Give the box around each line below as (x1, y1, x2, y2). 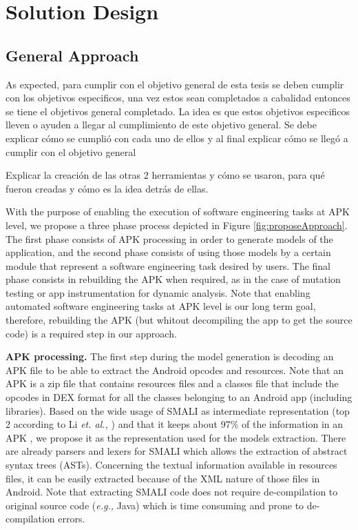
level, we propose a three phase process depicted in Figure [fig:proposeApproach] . (6, 217, 348, 232)
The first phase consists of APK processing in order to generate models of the (6, 231, 333, 246)
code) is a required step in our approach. (6, 326, 177, 340)
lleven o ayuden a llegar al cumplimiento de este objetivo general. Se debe (6, 117, 317, 132)
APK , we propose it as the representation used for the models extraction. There (6, 430, 346, 444)
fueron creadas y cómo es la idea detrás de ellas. (6, 181, 209, 195)
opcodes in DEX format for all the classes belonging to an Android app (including (6, 390, 352, 404)
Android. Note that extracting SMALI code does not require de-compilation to (6, 484, 338, 499)
